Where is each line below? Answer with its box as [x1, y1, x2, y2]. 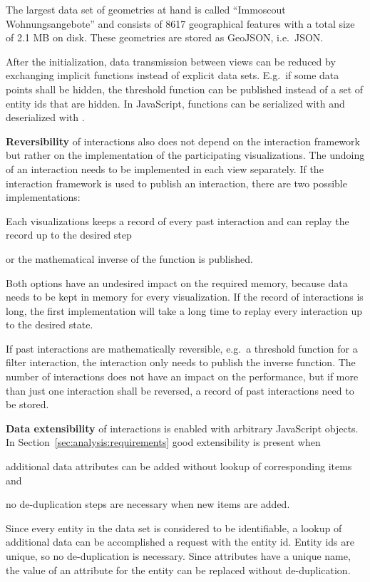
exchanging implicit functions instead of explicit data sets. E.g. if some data [6, 68, 339, 83]
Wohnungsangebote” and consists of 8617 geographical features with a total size [6, 16, 355, 31]
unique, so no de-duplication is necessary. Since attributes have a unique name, [6, 549, 351, 563]
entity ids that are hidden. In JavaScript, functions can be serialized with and [6, 95, 345, 110]
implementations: [6, 189, 81, 204]
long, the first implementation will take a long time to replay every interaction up [6, 303, 362, 318]
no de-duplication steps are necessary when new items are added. [6, 497, 290, 511]
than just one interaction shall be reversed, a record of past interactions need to [6, 383, 354, 397]
